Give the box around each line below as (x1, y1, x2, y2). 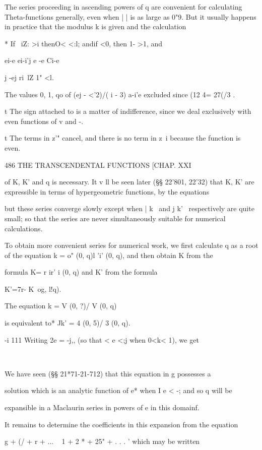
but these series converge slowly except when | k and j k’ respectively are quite (5, 203, 254, 214)
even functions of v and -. (5, 115, 84, 126)
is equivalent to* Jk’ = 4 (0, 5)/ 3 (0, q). (5, 317, 130, 328)
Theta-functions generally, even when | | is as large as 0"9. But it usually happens (5, 11, 256, 22)
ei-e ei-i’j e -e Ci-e (5, 55, 59, 66)
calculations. (5, 223, 43, 233)
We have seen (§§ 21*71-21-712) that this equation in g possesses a (5, 368, 211, 378)
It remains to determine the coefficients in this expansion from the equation (5, 419, 238, 429)
